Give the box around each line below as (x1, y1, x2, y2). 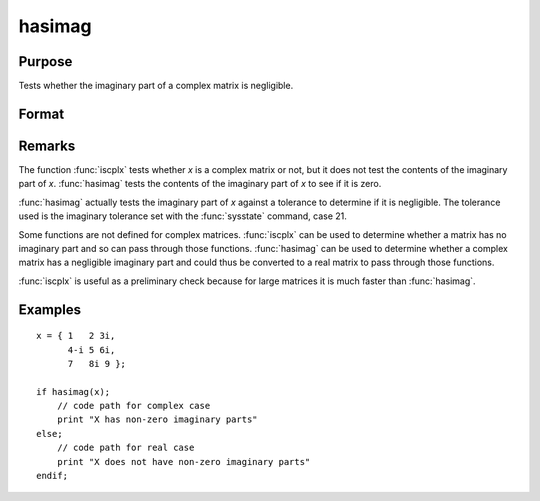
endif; (36, 470, 69, 482)
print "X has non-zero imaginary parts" (56, 414, 259, 425)
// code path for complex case (56, 400, 211, 412)
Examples (18, 301, 82, 318)
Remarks (18, 137, 76, 154)
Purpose (18, 53, 73, 70)
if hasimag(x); (36, 386, 111, 397)
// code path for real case (56, 442, 195, 454)
